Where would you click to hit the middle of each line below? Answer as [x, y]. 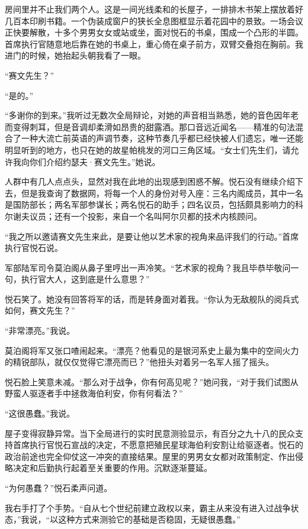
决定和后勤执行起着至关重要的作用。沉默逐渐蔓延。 [112, 468]
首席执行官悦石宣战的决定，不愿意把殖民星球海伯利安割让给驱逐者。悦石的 [158, 445]
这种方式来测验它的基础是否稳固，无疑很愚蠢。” [149, 519]
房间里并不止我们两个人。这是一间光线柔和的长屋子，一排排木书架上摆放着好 [154, 9]
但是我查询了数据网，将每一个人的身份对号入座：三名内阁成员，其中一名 [162, 193]
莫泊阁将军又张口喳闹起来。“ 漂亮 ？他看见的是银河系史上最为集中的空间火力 [152, 350]
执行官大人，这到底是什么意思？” [85, 279]
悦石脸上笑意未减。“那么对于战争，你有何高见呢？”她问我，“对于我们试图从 [152, 381]
